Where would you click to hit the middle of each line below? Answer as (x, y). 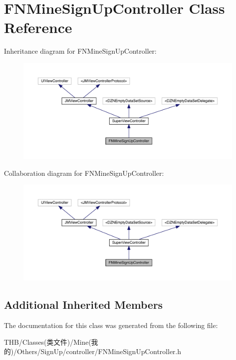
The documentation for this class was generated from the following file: (111, 325)
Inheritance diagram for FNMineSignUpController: (80, 51)
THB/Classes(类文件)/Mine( (48, 342)
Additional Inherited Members (83, 305)
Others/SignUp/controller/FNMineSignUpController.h (99, 351)
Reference (38, 27)
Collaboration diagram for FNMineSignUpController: (84, 173)
